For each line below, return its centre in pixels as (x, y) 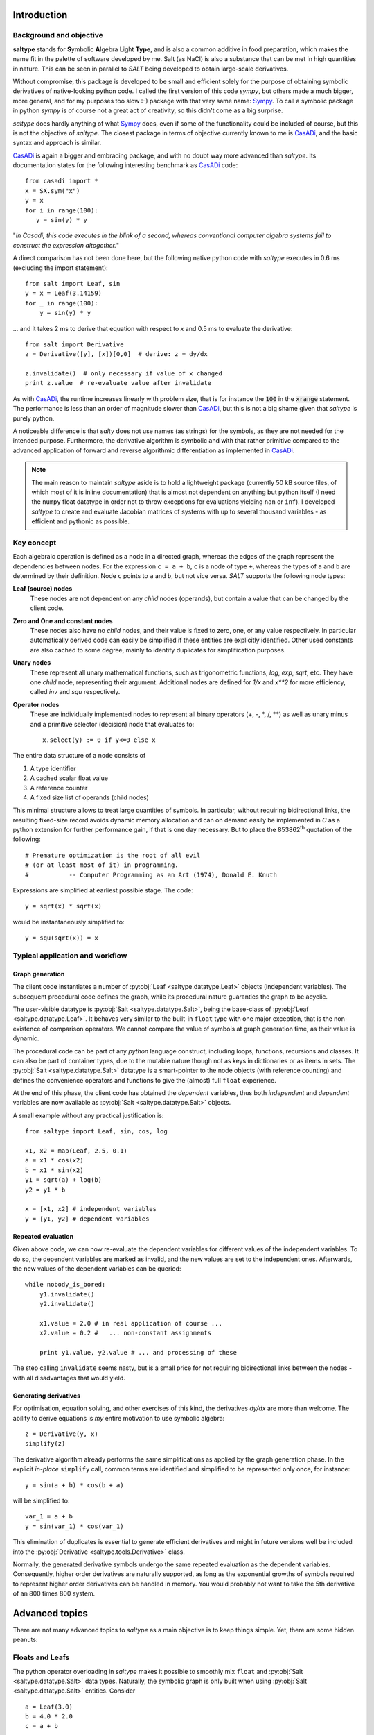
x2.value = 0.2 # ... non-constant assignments (125, 1333)
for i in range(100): (62, 210)
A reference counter (59, 788)
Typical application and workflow (70, 956)
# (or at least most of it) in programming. (102, 865)
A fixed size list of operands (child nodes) (89, 797)
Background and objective (58, 35)
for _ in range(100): (62, 303)
